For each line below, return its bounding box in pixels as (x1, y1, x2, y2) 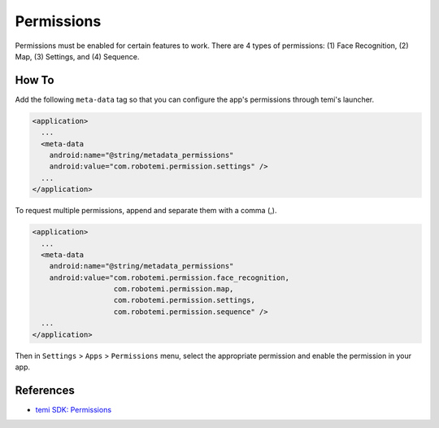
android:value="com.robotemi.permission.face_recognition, (49, 273, 290, 282)
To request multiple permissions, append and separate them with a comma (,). (15, 206, 277, 216)
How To (15, 73, 54, 87)
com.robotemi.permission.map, (113, 285, 234, 294)
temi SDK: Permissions (35, 404, 112, 414)
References (15, 383, 75, 397)
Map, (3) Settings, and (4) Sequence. (15, 51, 140, 61)
